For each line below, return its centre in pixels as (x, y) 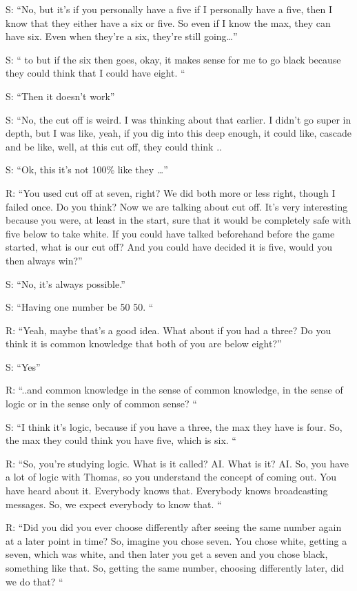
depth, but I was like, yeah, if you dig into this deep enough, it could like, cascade (178, 133)
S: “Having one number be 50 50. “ (80, 307)
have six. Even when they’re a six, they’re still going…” (122, 36)
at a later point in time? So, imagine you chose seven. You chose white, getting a (176, 540)
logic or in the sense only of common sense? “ (101, 404)
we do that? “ (34, 581)
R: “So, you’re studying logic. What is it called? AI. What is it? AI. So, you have (177, 463)
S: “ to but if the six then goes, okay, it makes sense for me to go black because (173, 59)
